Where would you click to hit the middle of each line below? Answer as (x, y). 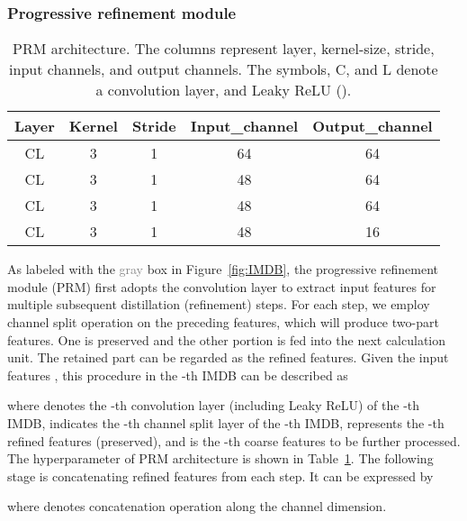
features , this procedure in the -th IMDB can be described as (178, 375)
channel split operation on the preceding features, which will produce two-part (223, 322)
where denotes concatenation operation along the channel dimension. (197, 506)
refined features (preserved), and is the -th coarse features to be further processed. (234, 440)
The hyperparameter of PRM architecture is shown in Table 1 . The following (220, 458)
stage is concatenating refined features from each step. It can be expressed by (220, 475)
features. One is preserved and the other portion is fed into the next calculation (227, 339)
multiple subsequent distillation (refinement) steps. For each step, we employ (219, 304)
